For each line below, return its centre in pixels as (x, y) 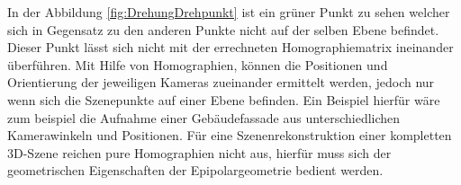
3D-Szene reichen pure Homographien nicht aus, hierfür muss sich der (199, 152)
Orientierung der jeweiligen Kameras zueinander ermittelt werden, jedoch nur (221, 82)
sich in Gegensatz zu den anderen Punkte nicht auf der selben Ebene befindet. (223, 29)
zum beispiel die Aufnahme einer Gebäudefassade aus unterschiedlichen (204, 117)
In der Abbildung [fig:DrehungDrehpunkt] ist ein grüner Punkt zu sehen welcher (229, 12)
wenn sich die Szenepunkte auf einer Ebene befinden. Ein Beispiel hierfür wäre (224, 99)
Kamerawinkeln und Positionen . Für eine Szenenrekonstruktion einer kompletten (230, 135)
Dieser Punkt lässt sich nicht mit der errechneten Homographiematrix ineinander (230, 47)
